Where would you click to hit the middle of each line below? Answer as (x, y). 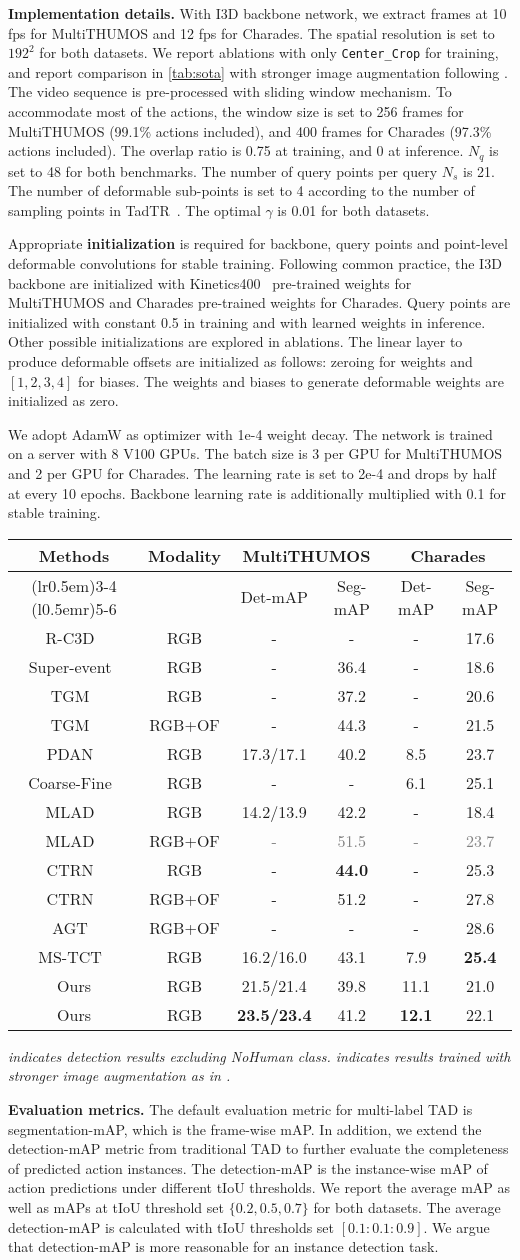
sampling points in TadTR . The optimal (134, 209)
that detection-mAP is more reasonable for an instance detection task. (223, 1246)
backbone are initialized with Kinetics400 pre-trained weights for (210, 282)
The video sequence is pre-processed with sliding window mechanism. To (230, 91)
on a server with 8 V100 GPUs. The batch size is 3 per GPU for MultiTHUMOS (255, 453)
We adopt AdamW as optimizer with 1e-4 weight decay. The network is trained (250, 433)
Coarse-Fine (70, 782)
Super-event (70, 666)
